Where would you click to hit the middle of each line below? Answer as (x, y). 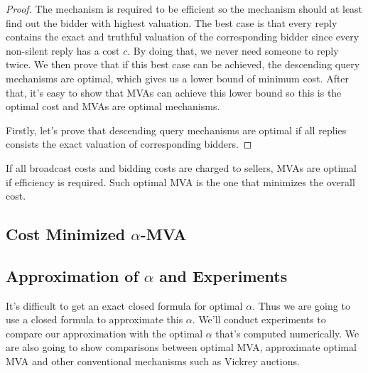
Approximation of (72, 275)
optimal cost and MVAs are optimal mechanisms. (113, 106)
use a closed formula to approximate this (94, 319)
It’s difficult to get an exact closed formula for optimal (124, 305)
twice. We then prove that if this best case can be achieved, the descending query (183, 64)
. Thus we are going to (301, 305)
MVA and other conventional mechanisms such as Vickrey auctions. (153, 361)
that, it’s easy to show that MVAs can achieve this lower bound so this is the (174, 92)
